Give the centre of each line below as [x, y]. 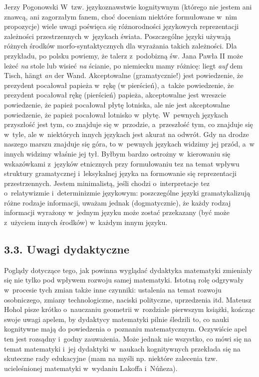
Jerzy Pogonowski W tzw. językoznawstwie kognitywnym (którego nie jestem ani [128, 6]
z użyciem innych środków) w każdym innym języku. [86, 222]
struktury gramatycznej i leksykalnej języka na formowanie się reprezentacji [120, 173]
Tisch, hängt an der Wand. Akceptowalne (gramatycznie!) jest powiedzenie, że [124, 75]
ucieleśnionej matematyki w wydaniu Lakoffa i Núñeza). [91, 368]
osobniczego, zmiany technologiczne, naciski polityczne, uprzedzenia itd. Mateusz [128, 299]
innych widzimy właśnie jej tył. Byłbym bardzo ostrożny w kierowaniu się [117, 153]
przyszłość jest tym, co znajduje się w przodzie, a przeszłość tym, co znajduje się [129, 124]
